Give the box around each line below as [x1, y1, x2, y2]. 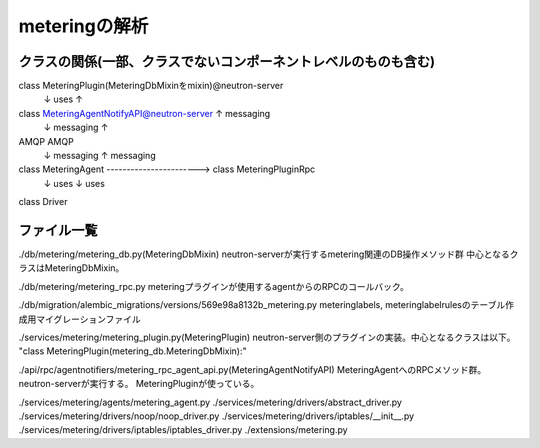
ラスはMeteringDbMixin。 [18, 262, 125, 274]
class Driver [18, 196, 68, 208]
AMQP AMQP [18, 135, 74, 147]
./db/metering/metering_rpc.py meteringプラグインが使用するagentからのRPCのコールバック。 [18, 280, 409, 292]
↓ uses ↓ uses [43, 177, 105, 189]
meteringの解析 [18, 15, 149, 37]
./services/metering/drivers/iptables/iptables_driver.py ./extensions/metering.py [18, 424, 349, 436]
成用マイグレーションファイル [18, 313, 142, 325]
